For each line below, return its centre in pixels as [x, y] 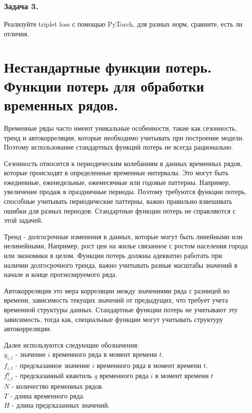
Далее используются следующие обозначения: [71, 344]
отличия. [16, 33]
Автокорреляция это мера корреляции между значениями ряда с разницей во [117, 290]
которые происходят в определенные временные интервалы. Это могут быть [116, 173]
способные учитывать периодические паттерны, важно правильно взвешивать [118, 201]
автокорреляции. [28, 329]
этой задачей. [24, 220]
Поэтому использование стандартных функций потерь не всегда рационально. [119, 147]
